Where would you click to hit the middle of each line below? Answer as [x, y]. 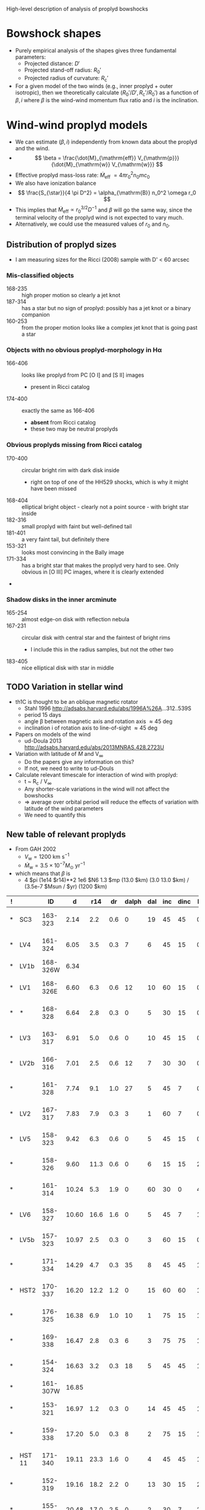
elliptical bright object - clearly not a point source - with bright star [105, 506]
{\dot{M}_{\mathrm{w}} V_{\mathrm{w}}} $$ [107, 165]
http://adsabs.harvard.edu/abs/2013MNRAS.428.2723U [94, 747]
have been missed [53, 488]
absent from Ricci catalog [63, 423]
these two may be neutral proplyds [74, 429]
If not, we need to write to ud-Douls [69, 768]
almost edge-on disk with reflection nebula [76, 619]
